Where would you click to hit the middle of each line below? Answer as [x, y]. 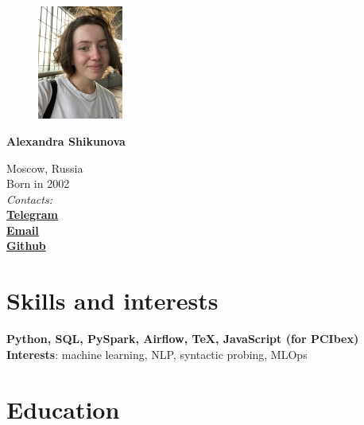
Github [26, 246]
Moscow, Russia [45, 168]
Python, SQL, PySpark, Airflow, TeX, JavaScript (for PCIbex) [183, 339]
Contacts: [29, 199]
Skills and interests [112, 300]
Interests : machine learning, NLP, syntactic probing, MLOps [157, 354]
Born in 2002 [38, 183]
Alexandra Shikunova [66, 140]
